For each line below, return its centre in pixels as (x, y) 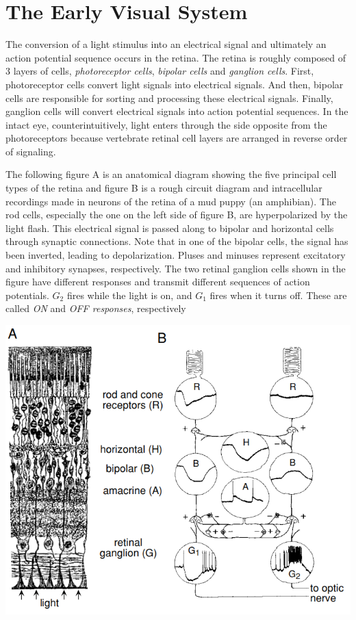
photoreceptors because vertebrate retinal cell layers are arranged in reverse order (177, 138)
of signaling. (31, 151)
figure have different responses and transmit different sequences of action (158, 282)
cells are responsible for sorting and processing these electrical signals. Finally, (169, 98)
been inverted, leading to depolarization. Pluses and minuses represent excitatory (176, 255)
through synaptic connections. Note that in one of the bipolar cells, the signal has (177, 241)
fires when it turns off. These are (278, 295)
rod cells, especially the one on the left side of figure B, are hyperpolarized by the (177, 215)
